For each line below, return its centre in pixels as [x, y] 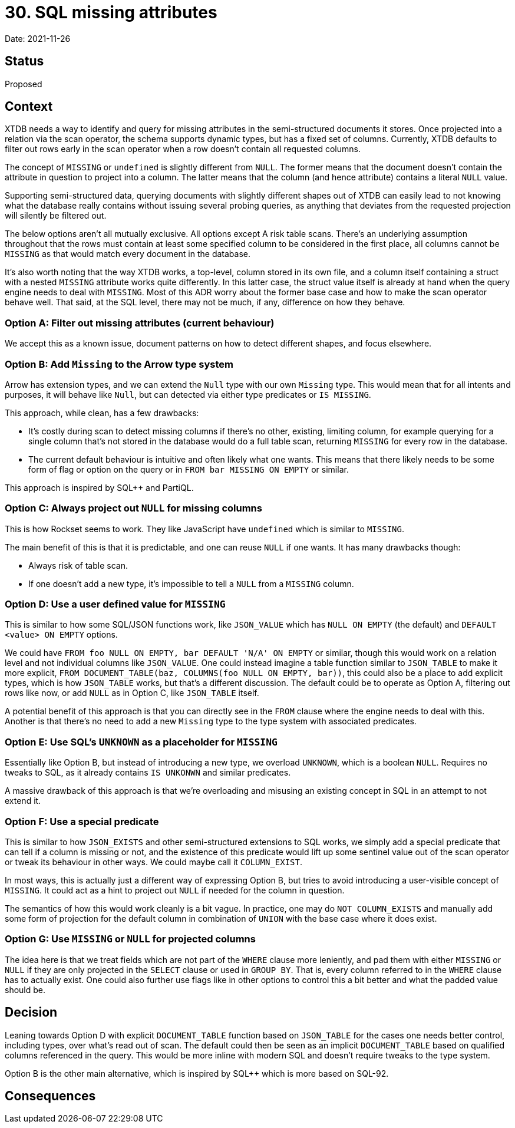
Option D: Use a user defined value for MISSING [115, 604]
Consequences [50, 1096]
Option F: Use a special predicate [82, 821]
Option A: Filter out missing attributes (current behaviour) [140, 323]
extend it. [23, 801]
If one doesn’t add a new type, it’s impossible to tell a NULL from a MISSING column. [191, 583]
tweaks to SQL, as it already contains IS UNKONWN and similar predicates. [148, 773]
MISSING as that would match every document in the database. [128, 254]
